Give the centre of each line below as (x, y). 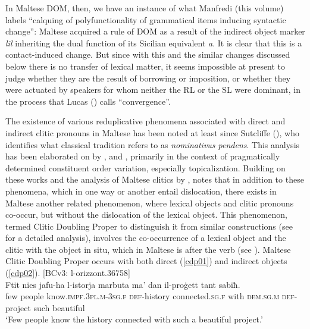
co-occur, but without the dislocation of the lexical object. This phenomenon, (146, 214)
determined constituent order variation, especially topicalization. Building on (145, 167)
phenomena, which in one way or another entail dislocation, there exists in (141, 191)
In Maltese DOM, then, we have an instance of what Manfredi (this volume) (145, 8)
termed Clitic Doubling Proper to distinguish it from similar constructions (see (149, 226)
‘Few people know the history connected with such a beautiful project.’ (134, 319)
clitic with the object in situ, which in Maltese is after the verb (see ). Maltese (148, 249)
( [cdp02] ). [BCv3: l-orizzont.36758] (68, 273)
